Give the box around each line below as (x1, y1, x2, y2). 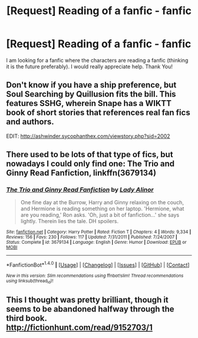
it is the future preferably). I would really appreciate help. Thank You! (6, 63, 173, 70)
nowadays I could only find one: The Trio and (6, 159, 175, 169)
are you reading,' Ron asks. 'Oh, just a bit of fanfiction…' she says (20, 211, 180, 218)
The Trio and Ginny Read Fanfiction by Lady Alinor (6, 185, 154, 194)
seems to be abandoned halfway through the (6, 304, 174, 314)
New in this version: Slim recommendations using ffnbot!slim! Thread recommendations (6, 273, 184, 279)
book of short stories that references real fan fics (6, 108, 190, 118)
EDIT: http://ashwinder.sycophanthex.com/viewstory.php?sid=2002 (6, 132, 170, 140)
